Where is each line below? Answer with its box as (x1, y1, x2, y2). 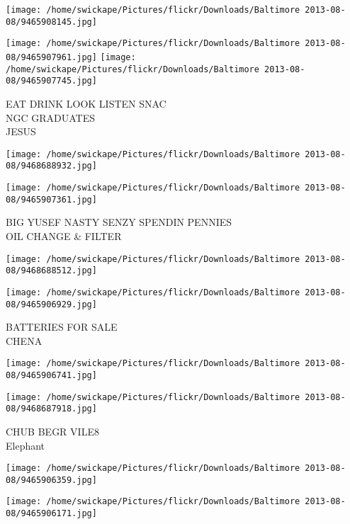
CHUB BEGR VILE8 (6, 423, 99, 438)
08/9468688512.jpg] (6, 266, 97, 276)
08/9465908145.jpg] (6, 16, 97, 27)
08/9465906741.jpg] (6, 370, 97, 380)
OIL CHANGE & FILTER (6, 228, 122, 243)
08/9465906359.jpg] (6, 474, 97, 485)
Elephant (6, 438, 45, 452)
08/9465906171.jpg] (6, 508, 97, 519)
